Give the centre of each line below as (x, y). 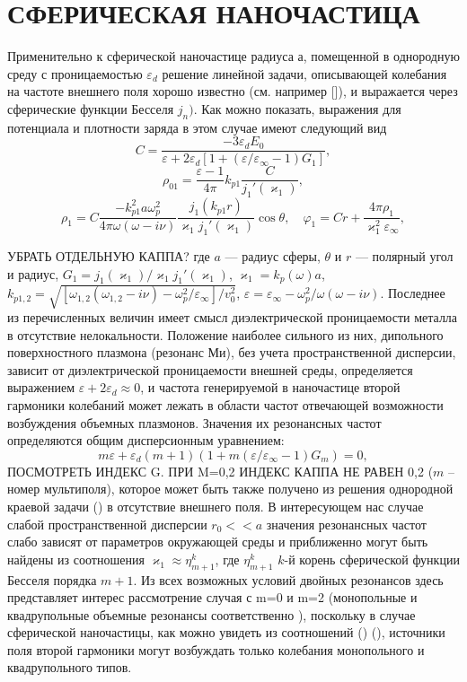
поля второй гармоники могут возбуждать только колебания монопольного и (216, 649)
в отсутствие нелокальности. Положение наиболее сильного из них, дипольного (225, 334)
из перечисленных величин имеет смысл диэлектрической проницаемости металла (233, 316)
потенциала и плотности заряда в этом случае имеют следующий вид (197, 127)
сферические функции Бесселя (91, 108)
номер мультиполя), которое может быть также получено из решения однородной (230, 489)
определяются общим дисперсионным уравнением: (146, 440)
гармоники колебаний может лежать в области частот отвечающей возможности (225, 404)
